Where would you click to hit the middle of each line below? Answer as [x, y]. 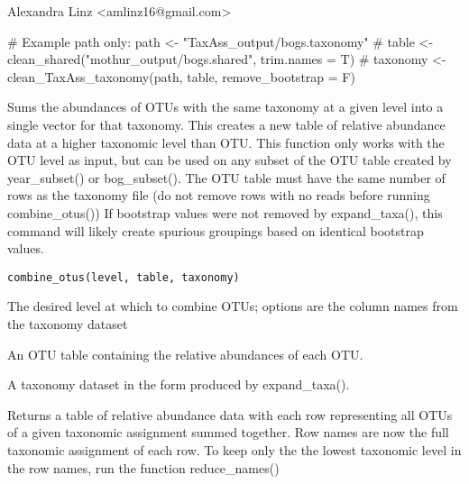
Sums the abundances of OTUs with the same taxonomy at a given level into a [225, 107]
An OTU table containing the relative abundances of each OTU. [185, 354]
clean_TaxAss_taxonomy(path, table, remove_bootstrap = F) [181, 76]
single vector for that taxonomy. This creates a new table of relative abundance [226, 124]
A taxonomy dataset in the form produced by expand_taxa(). [179, 384]
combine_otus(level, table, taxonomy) [124, 277]
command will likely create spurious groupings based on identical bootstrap [216, 230]
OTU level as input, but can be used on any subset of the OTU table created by [230, 160]
